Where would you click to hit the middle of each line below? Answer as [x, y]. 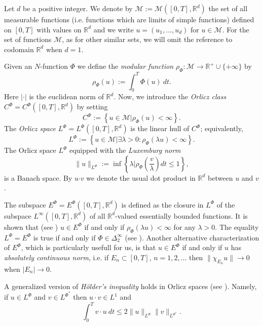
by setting [92, 107]
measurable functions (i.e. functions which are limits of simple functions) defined [129, 19]
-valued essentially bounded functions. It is [181, 215]
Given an [18, 66]
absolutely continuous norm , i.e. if [57, 257]
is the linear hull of [160, 128]
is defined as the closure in [162, 204]
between [220, 177]
